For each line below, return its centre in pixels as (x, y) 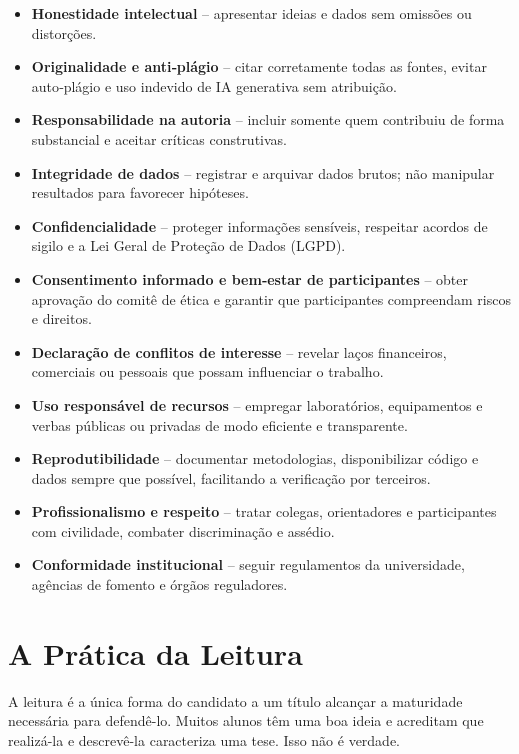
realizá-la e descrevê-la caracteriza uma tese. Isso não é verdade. (204, 739)
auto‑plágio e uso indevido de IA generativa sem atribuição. (214, 85)
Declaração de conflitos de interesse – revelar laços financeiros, (239, 351)
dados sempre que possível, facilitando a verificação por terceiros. (231, 477)
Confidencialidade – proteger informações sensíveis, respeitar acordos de (259, 225)
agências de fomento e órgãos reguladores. (159, 584)
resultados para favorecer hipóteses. (140, 192)
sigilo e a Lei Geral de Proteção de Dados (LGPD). (188, 245)
